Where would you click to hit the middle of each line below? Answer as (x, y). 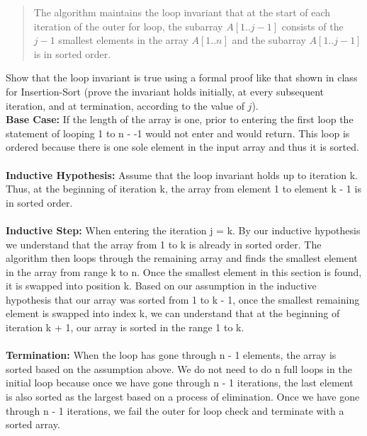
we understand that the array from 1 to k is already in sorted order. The (164, 244)
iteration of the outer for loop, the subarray (128, 26)
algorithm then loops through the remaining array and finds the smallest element (182, 258)
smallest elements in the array (123, 40)
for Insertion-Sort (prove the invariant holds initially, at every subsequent (165, 91)
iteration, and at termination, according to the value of (125, 105)
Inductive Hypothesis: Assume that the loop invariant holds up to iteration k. (182, 174)
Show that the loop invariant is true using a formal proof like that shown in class (182, 78)
